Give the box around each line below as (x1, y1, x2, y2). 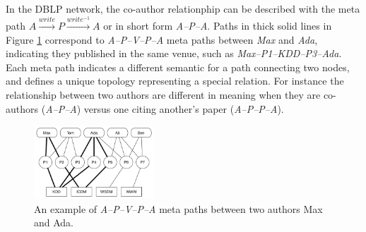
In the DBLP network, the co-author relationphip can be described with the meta (6, 1, 360, 16)
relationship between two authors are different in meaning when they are (6, 87, 321, 102)
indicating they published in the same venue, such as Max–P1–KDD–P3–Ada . (6, 46, 342, 61)
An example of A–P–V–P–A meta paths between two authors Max (34, 201, 323, 216)
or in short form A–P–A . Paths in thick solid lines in (103, 18, 332, 32)
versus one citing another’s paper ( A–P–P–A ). (83, 101, 284, 116)
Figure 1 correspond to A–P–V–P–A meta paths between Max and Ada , (6, 32, 318, 47)
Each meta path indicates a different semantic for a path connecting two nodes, (6, 59, 350, 74)
